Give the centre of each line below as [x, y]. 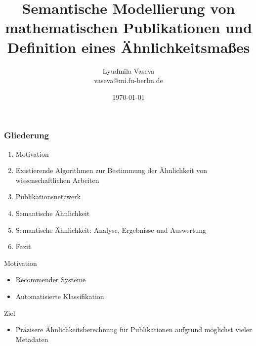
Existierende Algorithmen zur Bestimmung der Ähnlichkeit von [111, 170]
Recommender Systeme [51, 280]
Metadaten [32, 339]
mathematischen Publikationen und [128, 27]
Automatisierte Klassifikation [60, 296]
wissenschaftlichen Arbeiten [57, 180]
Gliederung [26, 135]
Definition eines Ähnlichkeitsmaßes [128, 47]
